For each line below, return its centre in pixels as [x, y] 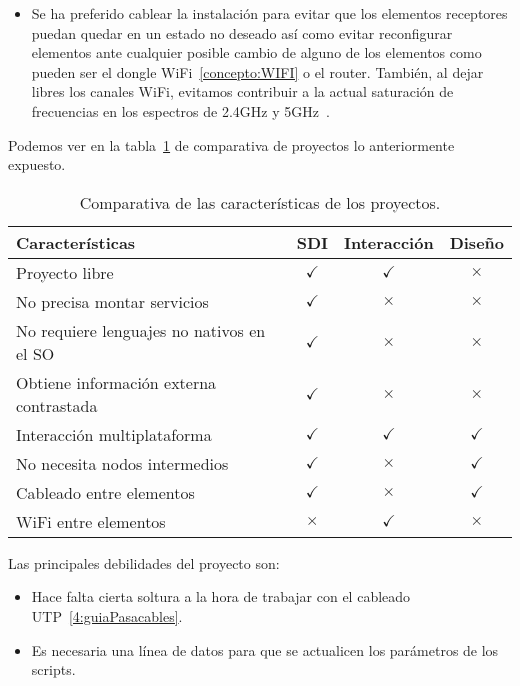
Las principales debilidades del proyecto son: [144, 562]
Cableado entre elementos [105, 492]
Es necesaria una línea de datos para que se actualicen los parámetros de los [265, 649]
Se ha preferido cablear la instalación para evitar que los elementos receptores [269, 13]
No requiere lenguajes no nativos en [141, 330]
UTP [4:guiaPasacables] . [107, 615]
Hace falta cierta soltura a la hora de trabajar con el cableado [221, 596]
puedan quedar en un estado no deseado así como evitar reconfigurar [242, 32]
